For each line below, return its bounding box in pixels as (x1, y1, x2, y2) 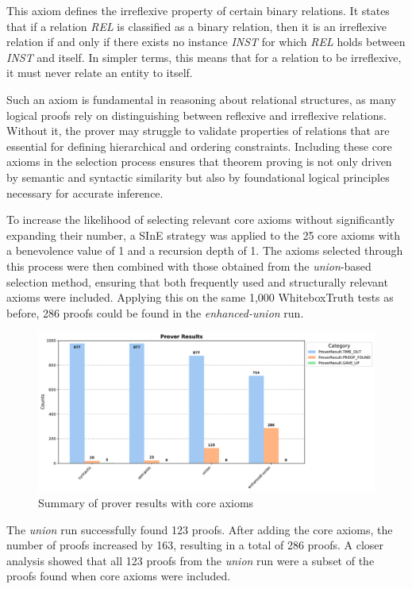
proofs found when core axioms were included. (6, 568, 231, 584)
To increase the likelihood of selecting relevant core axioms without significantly (6, 211, 395, 228)
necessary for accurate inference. (6, 184, 164, 201)
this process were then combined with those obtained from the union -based (6, 257, 372, 274)
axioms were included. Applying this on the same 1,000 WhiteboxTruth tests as (6, 289, 394, 306)
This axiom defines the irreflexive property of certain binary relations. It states (6, 2, 390, 18)
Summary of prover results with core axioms (38, 495, 254, 511)
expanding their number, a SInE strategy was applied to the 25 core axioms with (6, 226, 401, 243)
